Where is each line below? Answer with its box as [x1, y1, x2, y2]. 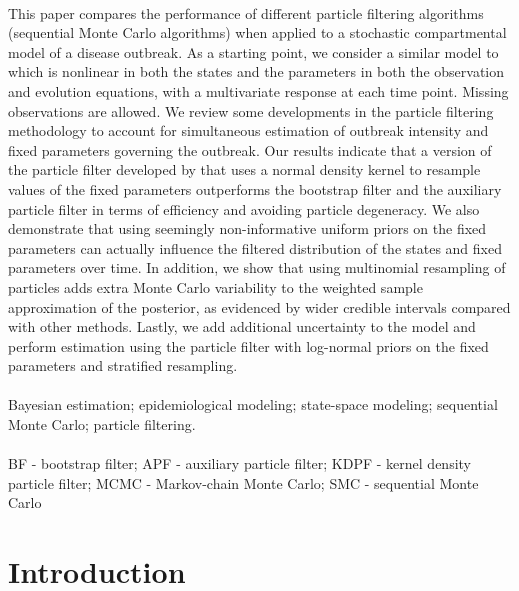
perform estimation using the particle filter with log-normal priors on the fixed [8, 335, 489, 356]
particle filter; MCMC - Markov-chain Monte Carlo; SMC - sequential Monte [8, 472, 479, 493]
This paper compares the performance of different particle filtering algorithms [8, 2, 484, 23]
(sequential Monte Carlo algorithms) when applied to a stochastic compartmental [8, 22, 507, 43]
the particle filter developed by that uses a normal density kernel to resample [8, 159, 481, 180]
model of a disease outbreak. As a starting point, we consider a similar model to [8, 41, 499, 62]
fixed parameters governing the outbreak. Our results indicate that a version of [8, 139, 492, 160]
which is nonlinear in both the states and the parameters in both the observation [8, 61, 505, 82]
